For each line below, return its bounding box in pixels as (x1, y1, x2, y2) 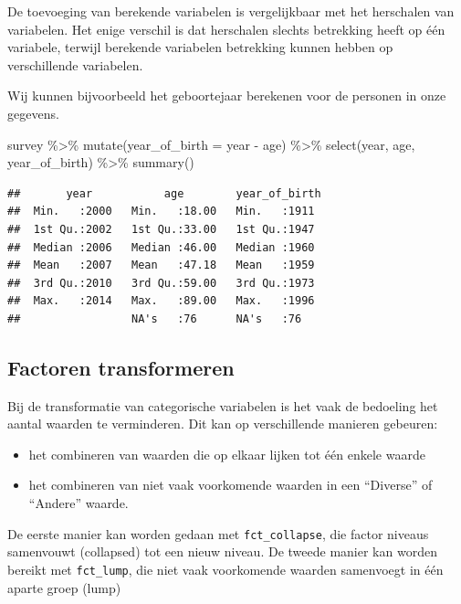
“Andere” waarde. (28, 493, 129, 513)
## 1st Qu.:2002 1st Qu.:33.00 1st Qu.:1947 (7, 222, 315, 236)
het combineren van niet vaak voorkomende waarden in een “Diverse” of (28, 475, 433, 494)
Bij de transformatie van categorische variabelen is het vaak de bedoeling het (7, 396, 438, 415)
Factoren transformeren (7, 353, 235, 381)
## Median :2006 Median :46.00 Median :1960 (7, 240, 315, 254)
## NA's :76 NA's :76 (7, 312, 302, 325)
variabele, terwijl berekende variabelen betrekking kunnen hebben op (7, 37, 393, 57)
